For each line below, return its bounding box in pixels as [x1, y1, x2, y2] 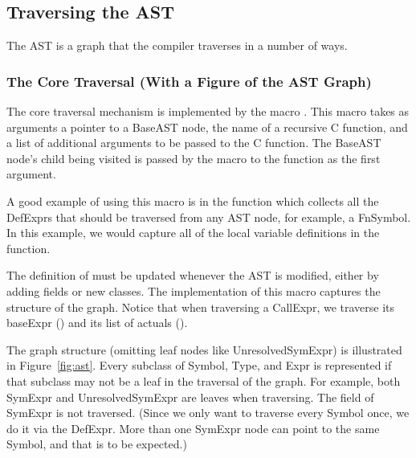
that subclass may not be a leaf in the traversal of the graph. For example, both [6, 372, 401, 389]
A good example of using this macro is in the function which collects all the [6, 192, 379, 209]
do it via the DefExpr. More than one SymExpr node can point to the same [6, 419, 380, 436]
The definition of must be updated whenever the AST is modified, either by [6, 267, 379, 284]
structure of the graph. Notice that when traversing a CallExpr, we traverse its [6, 298, 395, 315]
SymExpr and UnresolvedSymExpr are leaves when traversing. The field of [6, 388, 374, 405]
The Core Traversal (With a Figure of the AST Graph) [6, 71, 372, 91]
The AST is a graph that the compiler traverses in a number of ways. [6, 37, 348, 54]
